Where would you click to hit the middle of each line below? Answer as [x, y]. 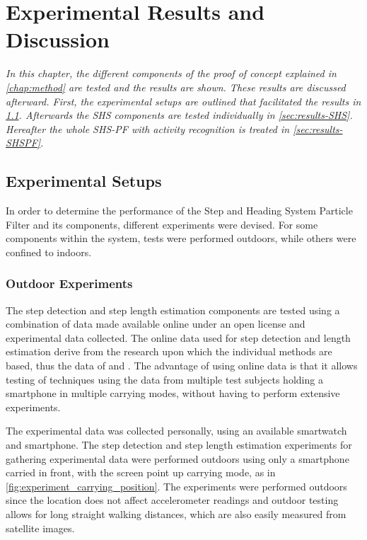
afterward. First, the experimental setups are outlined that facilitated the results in [183, 101]
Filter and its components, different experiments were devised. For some [162, 224]
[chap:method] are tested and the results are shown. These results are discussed [176, 87]
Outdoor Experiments [69, 283]
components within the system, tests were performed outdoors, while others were [181, 238]
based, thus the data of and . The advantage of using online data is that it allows [182, 366]
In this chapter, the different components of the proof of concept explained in [171, 73]
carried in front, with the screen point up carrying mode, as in [141, 472]
